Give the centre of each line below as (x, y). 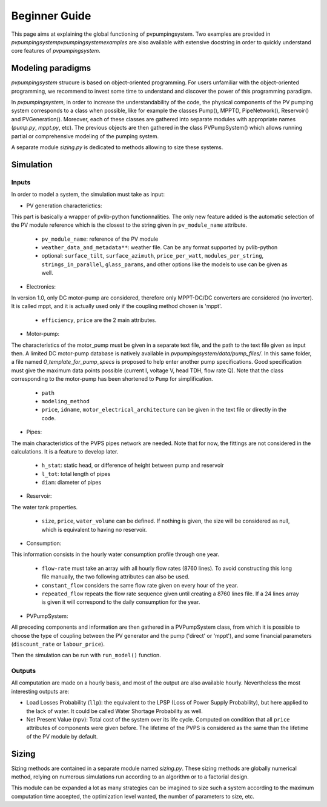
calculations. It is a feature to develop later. (65, 451)
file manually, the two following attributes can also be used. (116, 577)
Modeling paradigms (51, 68)
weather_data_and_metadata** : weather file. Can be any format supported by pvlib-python (160, 247)
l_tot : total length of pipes (76, 474)
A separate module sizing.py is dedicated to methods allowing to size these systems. (117, 147)
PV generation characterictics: (64, 206)
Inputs (21, 182)
